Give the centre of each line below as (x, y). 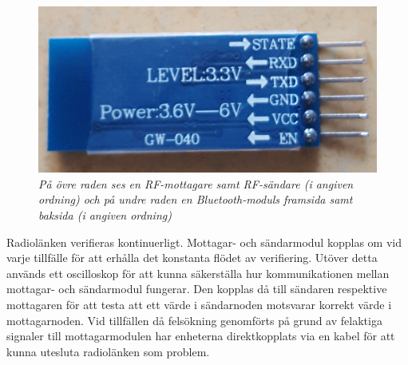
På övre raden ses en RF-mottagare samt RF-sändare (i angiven (196, 183)
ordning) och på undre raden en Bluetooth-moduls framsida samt (196, 199)
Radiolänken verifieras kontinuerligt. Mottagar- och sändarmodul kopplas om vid (204, 242)
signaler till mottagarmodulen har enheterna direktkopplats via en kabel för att (201, 336)
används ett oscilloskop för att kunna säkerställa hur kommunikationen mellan (198, 273)
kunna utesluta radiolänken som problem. (108, 351)
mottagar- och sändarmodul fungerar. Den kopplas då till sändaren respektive (197, 289)
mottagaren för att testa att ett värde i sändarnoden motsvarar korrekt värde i (199, 305)
